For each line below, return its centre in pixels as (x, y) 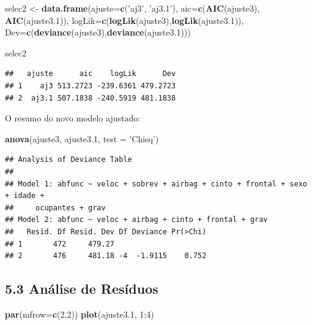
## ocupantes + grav (55, 208)
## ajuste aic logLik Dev (91, 74)
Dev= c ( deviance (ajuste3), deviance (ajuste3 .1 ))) (98, 32)
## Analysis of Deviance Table (69, 160)
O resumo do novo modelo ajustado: (73, 118)
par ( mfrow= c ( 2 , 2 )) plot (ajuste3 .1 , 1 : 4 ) (80, 314)
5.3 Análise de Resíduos (82, 289)
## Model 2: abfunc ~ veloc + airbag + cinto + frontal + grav (136, 220)
